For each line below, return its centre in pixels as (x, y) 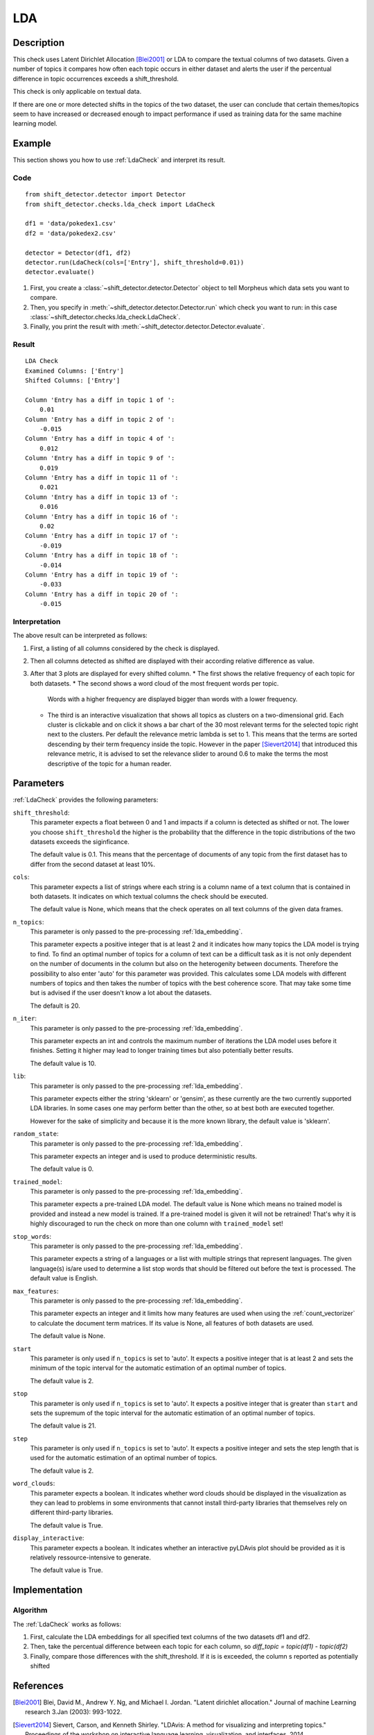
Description (39, 43)
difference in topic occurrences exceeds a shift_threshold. (96, 78)
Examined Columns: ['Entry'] (74, 371)
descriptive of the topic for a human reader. (109, 763)
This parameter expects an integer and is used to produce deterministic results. (144, 1156)
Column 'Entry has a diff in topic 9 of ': (100, 458)
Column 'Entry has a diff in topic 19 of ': (102, 575)
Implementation (48, 1590)
